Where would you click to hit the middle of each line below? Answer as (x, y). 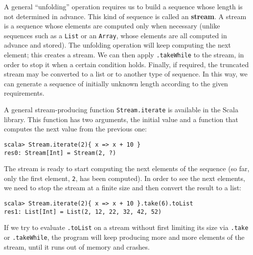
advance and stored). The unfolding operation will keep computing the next (117, 45)
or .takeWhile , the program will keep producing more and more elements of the (124, 237)
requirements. (24, 93)
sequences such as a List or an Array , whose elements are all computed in (115, 35)
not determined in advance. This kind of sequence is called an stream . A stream (125, 16)
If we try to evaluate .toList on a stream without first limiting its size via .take (126, 227)
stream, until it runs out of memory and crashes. (77, 246)
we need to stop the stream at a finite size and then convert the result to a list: (123, 188)
